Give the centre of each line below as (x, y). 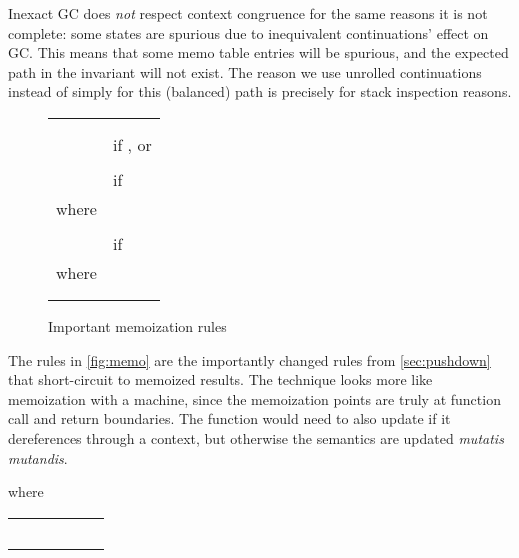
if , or (132, 144)
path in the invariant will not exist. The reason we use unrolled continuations (245, 71)
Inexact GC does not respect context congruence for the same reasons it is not (248, 13)
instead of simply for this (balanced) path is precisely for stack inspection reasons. (260, 91)
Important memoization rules (137, 325)
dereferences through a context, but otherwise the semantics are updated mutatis (256, 437)
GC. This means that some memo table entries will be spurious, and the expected (258, 52)
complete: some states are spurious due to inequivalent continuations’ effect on (248, 32)
